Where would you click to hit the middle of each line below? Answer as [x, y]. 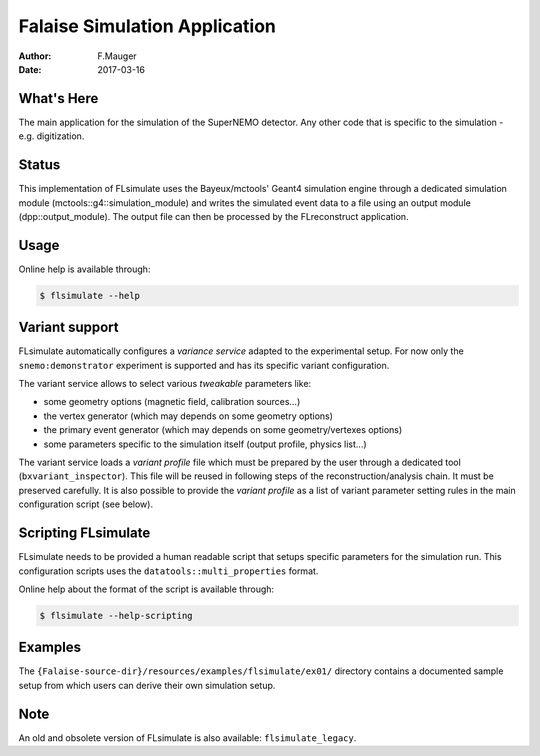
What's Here [58, 98]
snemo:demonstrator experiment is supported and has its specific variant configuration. [204, 365]
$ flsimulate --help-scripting [116, 615]
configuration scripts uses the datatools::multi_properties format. [168, 571]
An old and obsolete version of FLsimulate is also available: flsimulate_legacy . [187, 737]
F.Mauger [117, 56]
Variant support [68, 327]
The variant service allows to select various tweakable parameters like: [165, 384]
